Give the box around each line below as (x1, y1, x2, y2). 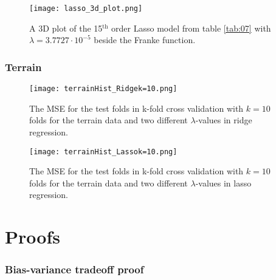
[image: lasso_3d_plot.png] (29, 4, 143, 13)
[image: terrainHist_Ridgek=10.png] (29, 84, 178, 94)
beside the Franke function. (94, 33, 196, 46)
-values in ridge (195, 114, 252, 126)
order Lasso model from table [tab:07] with (111, 21, 271, 34)
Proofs (5, 224, 60, 249)
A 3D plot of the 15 (29, 21, 103, 34)
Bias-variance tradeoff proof (5, 262, 144, 277)
